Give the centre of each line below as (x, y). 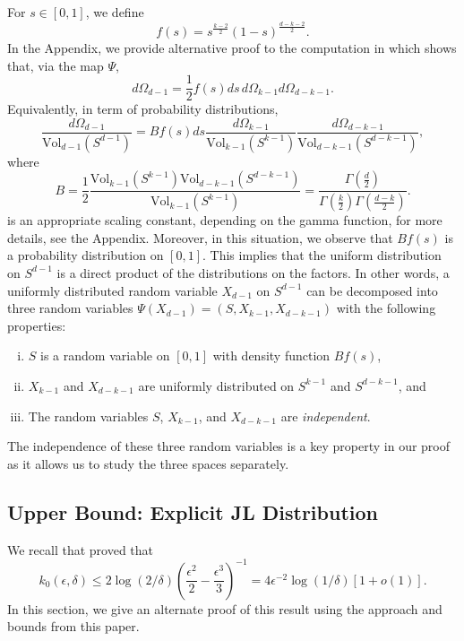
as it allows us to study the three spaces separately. (148, 463)
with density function (271, 355)
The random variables (88, 416)
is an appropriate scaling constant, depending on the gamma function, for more (225, 220)
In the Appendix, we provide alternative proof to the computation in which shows (232, 47)
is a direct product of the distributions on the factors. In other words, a (253, 272)
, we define (115, 12)
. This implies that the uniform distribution (322, 255)
